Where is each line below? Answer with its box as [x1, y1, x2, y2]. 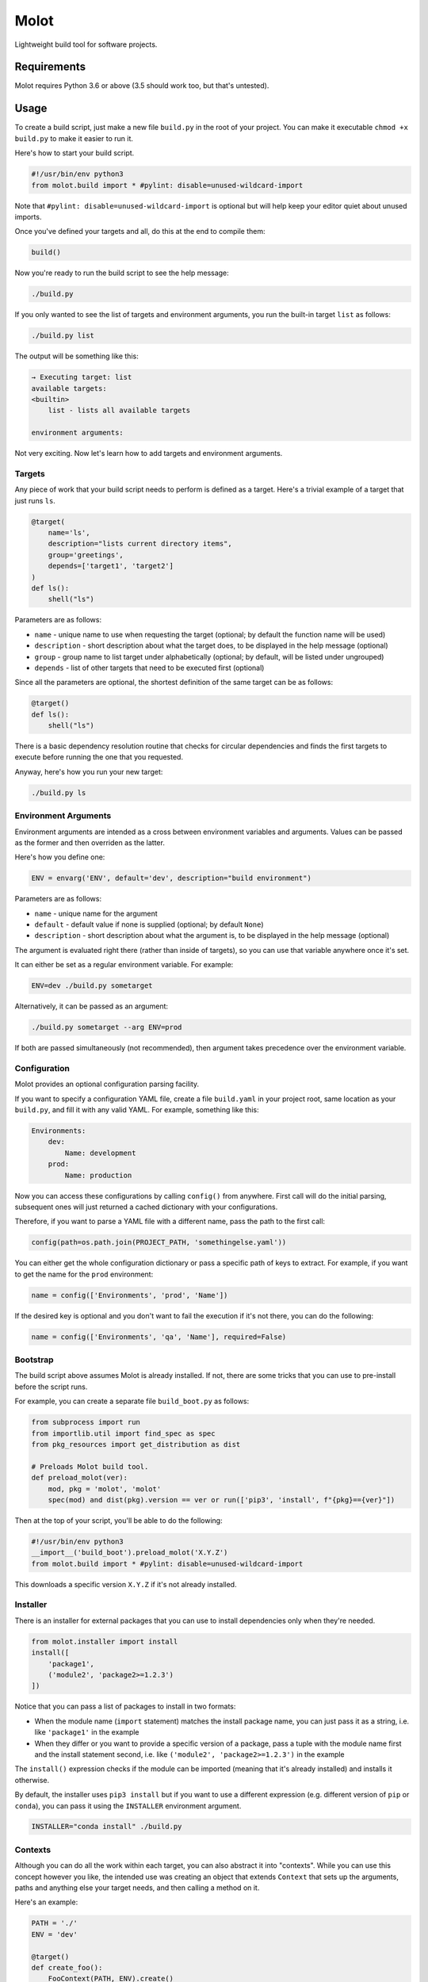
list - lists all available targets [48, 406, 190, 415]
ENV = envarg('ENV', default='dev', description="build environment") [31, 874, 312, 883]
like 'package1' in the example [34, 1728, 139, 1737]
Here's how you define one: [14, 852, 105, 862]
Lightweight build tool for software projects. [14, 40, 158, 49]
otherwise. [14, 1775, 50, 1785]
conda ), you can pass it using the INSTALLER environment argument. [14, 1800, 242, 1811]
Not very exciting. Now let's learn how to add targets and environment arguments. [14, 449, 283, 458]
